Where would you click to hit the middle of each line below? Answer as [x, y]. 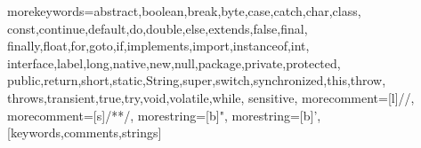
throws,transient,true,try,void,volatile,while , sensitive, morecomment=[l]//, [211, 97]
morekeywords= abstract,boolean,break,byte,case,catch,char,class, [184, 11]
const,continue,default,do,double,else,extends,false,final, [158, 28]
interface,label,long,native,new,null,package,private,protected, [174, 62]
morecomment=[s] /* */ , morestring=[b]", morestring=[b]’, [164, 115]
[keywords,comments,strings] [85, 132]
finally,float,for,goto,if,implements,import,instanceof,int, [158, 46]
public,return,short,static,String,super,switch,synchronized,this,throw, [197, 80]
